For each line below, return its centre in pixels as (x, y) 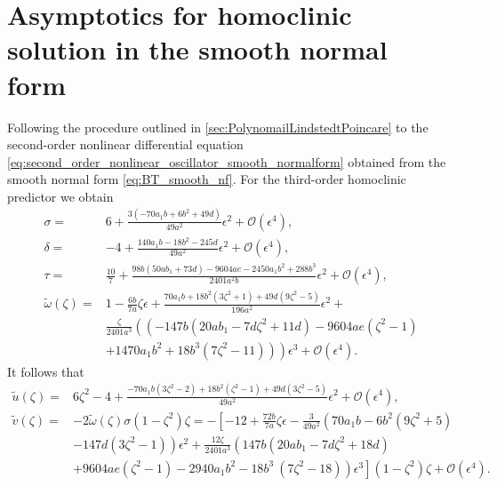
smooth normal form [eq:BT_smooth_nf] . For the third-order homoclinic (207, 179)
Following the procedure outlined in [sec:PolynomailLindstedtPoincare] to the (218, 127)
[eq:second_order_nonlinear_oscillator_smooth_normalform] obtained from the (227, 161)
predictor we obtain (60, 196)
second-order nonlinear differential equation (125, 144)
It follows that (46, 371)
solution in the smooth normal (197, 49)
